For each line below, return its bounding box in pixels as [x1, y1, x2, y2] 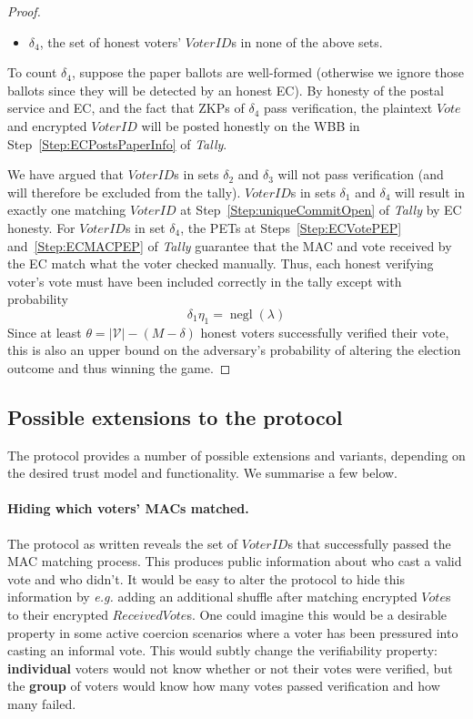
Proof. [7, 2, 41, 20]
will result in [394, 182, 466, 201]
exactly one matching [7, 200, 126, 219]
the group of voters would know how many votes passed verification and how [7, 676, 440, 695]
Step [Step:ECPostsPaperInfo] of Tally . [7, 134, 227, 153]
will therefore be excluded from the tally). [7, 182, 241, 201]
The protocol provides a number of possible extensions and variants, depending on [7, 445, 466, 464]
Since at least [7, 322, 82, 341]
